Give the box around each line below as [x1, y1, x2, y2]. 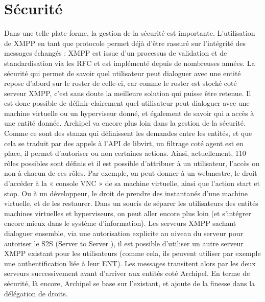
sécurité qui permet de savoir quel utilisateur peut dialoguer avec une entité [4, 67, 241, 78]
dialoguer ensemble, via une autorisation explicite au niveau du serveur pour [4, 228, 243, 238]
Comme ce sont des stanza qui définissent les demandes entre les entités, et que [4, 128, 252, 138]
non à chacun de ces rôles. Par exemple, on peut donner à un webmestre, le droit [4, 168, 257, 178]
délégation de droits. [4, 288, 68, 298]
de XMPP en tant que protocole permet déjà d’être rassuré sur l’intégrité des [4, 37, 246, 48]
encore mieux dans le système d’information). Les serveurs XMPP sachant [4, 218, 236, 228]
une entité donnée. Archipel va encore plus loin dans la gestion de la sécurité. [4, 118, 246, 128]
